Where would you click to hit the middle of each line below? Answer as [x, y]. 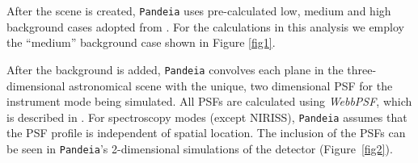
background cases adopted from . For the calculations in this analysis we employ [205, 26]
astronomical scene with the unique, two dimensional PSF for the [231, 85]
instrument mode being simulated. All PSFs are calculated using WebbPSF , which [209, 101]
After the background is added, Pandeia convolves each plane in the [175, 69]
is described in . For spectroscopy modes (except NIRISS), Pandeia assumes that [207, 117]
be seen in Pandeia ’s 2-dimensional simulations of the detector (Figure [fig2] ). [200, 148]
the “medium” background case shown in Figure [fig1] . [141, 42]
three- [362, 69]
